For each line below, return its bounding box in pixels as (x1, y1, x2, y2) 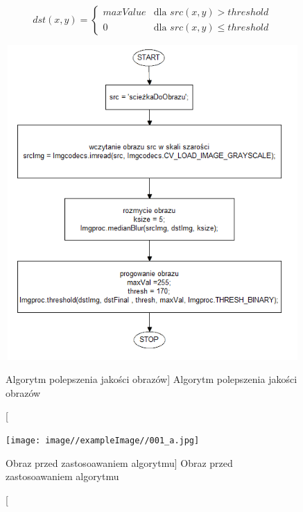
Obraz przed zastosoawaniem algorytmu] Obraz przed (6, 455, 233, 470)
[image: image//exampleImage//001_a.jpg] (6, 435, 200, 445)
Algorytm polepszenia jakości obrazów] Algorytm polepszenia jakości (6, 372, 297, 386)
